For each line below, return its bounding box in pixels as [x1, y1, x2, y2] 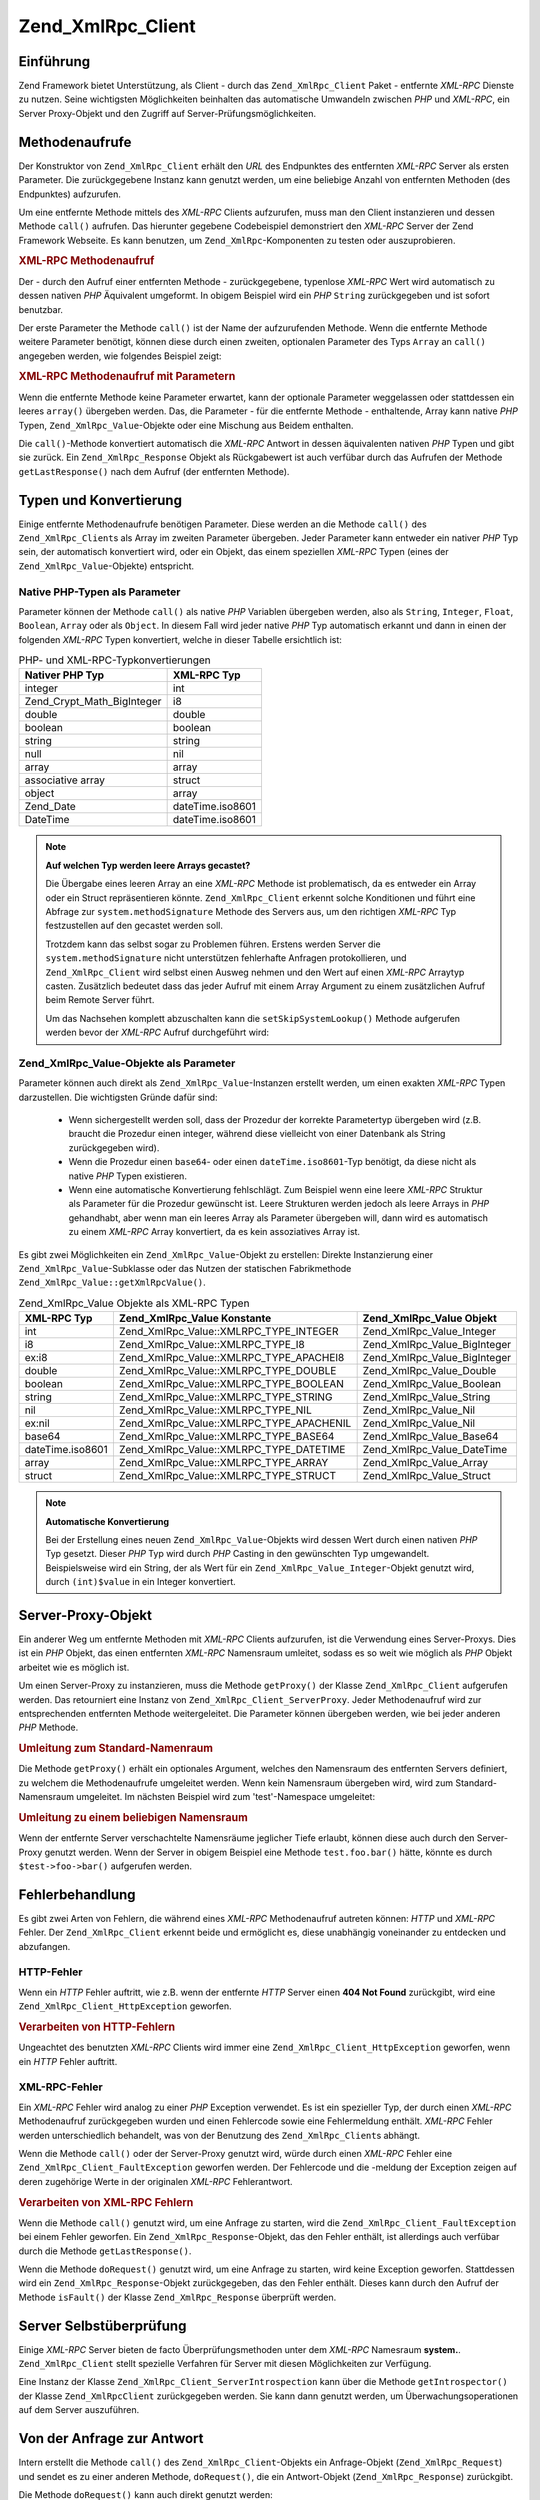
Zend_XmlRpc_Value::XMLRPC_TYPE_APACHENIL [118, 1416, 352, 1430]
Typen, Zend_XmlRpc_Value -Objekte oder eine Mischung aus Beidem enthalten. [18, 419, 354, 431]
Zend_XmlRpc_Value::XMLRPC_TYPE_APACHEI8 [118, 1351, 345, 1365]
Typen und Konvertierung [18, 491, 182, 509]
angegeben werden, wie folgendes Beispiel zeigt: [18, 350, 222, 362]
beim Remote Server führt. [45, 994, 155, 1006]
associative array [24, 773, 105, 787]
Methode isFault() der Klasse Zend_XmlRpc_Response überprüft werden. [18, 2291, 337, 2303]
